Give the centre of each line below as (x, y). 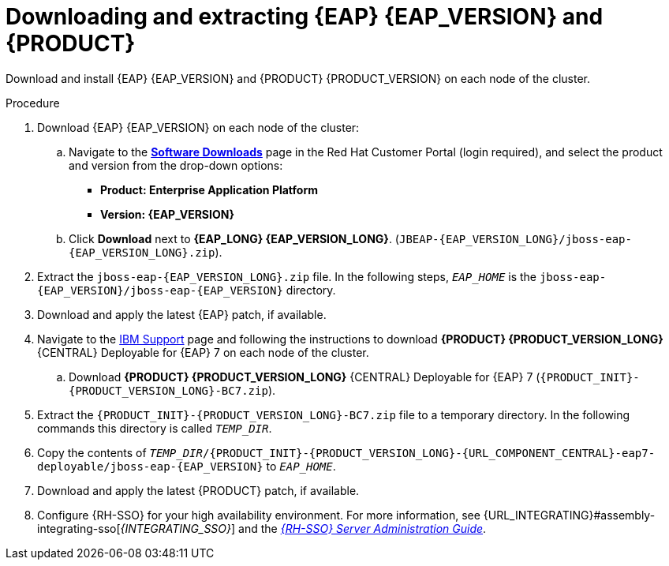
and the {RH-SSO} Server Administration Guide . (363, 528)
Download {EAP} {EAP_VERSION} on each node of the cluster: (198, 127)
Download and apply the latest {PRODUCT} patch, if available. (198, 490)
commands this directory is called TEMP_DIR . (155, 428)
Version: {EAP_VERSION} (167, 214)
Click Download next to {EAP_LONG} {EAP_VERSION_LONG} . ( (234, 238)
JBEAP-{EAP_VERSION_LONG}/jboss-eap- (515, 239)
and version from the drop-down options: (176, 165)
